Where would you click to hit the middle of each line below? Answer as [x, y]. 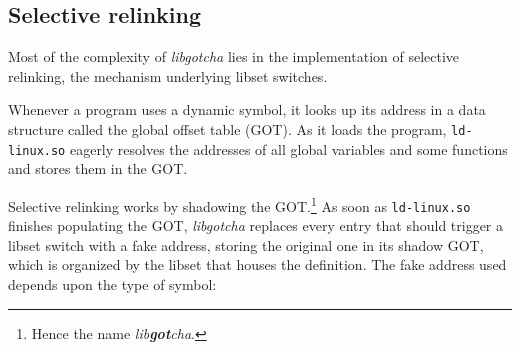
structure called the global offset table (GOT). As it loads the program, [227, 128]
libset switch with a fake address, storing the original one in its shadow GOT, [246, 244]
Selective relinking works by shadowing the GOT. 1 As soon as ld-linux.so [239, 204]
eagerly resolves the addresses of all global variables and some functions [288, 148]
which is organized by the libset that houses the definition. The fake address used [257, 264]
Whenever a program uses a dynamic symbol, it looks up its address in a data [247, 109]
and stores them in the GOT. [98, 168]
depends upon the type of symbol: [112, 283]
